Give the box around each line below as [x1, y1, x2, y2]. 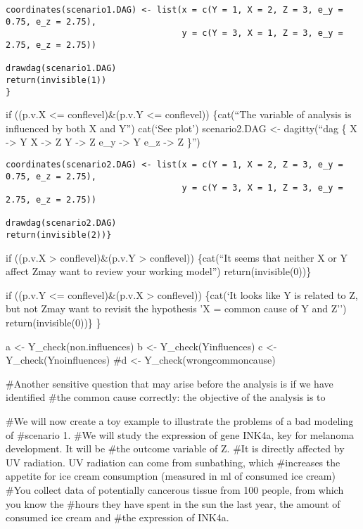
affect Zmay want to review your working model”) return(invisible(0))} [6, 264, 312, 279]
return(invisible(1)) [6, 75, 107, 85]
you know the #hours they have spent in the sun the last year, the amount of [6, 496, 340, 511]
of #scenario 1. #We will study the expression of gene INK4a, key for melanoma [6, 427, 355, 442]
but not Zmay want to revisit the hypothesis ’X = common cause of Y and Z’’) [6, 301, 347, 316]
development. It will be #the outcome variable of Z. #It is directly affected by [6, 441, 345, 456]
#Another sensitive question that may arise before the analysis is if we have [6, 376, 333, 390]
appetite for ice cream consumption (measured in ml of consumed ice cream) [6, 469, 336, 483]
